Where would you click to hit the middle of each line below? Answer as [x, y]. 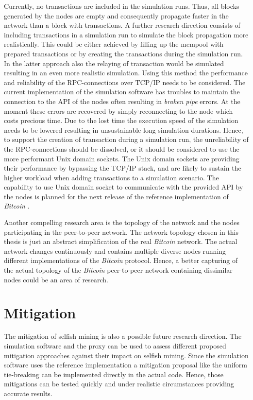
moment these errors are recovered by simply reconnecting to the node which [118, 111]
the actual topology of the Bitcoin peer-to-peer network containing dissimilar [118, 270]
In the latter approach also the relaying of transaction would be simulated [114, 63]
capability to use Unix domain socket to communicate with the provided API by [124, 187]
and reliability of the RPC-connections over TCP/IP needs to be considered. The [125, 82]
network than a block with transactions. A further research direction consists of [122, 25]
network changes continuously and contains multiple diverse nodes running [115, 251]
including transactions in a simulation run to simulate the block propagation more [126, 34]
